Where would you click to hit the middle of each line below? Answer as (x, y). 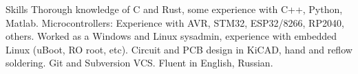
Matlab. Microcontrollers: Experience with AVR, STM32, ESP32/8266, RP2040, (175, 22)
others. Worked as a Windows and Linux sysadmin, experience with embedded (171, 36)
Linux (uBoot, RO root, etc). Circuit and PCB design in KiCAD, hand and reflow (179, 49)
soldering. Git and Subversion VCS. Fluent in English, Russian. (139, 63)
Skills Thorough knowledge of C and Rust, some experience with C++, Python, (174, 9)
